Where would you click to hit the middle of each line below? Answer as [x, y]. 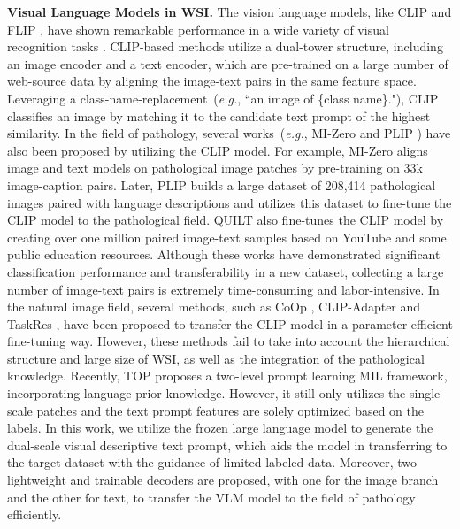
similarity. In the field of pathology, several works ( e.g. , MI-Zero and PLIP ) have [229, 133]
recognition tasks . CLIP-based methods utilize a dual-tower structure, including [225, 46]
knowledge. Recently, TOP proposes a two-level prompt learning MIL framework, [227, 376]
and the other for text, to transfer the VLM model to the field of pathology [211, 497]
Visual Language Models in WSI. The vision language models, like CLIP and [230, 11]
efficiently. [34, 514]
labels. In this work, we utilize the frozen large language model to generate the [220, 428]
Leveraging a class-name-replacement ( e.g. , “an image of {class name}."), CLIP [223, 98]
